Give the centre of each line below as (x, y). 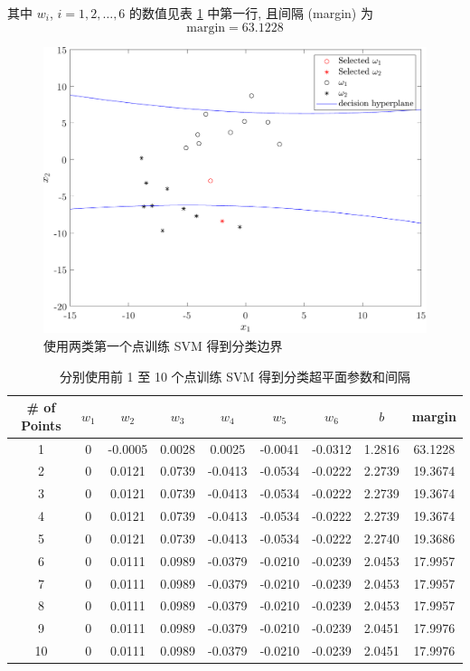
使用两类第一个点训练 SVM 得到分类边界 (163, 345)
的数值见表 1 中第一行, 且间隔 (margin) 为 (251, 13)
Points (41, 425)
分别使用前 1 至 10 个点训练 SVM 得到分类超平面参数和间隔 (235, 376)
